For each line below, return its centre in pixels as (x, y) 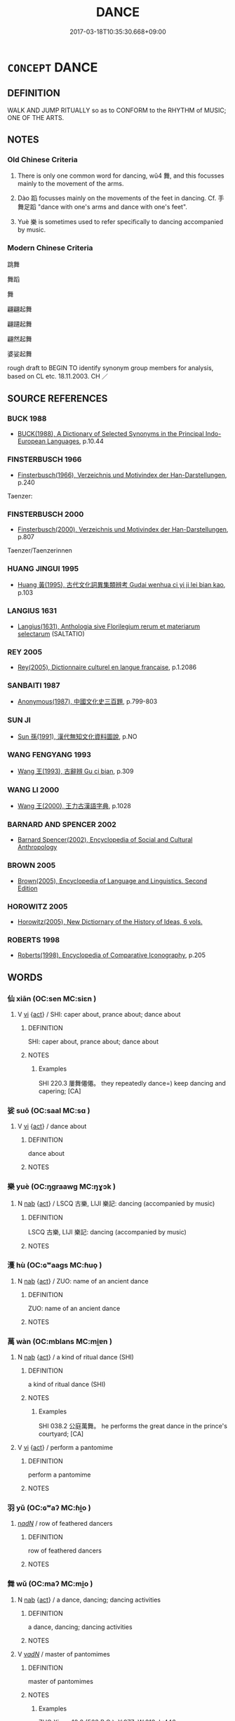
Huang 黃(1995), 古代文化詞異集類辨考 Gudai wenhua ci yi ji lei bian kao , (121, 585)
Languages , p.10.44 (75, 441)
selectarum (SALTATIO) (51, 633)
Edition (27, 888)
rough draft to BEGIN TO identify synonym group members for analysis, (110, 368)
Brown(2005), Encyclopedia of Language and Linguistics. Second (112, 881)
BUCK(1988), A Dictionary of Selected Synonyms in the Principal (111, 434)
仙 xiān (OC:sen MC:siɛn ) (52, 998)
